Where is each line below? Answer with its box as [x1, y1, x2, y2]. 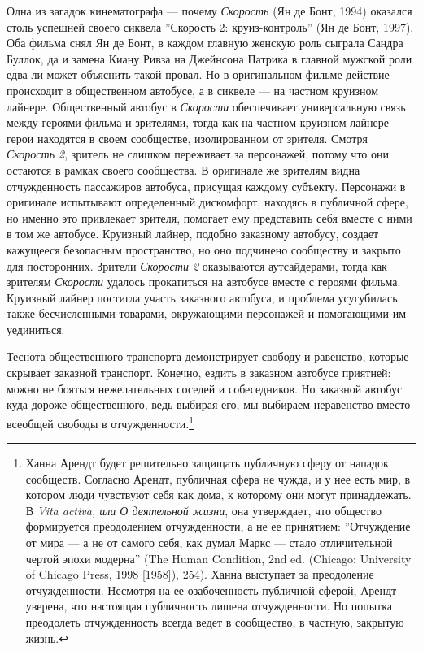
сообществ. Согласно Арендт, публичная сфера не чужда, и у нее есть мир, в [25, 470, 411, 487]
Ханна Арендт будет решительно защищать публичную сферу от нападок [25, 454, 389, 471]
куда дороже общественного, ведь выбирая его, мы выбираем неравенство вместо [7, 396, 411, 413]
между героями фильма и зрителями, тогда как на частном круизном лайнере [7, 114, 389, 131]
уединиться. [7, 320, 65, 337]
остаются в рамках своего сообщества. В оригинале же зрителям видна [7, 161, 360, 178]
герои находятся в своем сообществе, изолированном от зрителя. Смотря [7, 129, 368, 146]
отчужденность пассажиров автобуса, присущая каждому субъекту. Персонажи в [7, 177, 406, 194]
